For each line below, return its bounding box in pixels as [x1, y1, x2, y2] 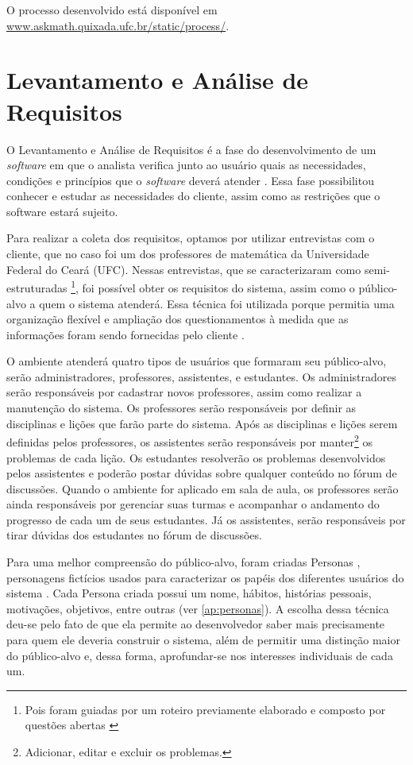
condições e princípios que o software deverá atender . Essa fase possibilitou [6, 172, 374, 188]
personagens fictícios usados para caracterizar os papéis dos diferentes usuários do [6, 569, 404, 585]
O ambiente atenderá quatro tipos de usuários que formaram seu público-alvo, [6, 353, 387, 369]
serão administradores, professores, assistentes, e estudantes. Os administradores [6, 368, 396, 384]
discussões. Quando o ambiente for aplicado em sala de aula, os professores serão [6, 480, 399, 496]
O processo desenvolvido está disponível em [6, 2, 218, 17]
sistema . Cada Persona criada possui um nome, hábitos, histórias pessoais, [6, 585, 372, 601]
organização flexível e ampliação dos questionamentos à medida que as [6, 311, 349, 327]
